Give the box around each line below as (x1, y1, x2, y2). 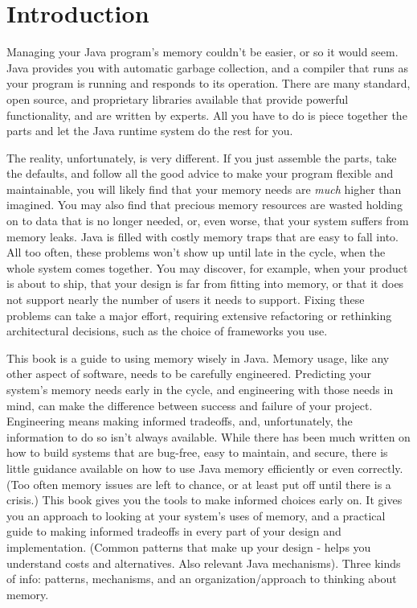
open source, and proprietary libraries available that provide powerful (6, 90, 349, 107)
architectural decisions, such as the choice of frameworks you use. (6, 322, 328, 339)
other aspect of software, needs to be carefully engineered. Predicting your (6, 365, 372, 382)
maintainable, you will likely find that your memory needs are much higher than (6, 180, 402, 197)
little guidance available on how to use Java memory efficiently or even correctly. (6, 459, 403, 476)
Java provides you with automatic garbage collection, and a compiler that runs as (6, 59, 408, 76)
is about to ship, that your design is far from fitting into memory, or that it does (6, 275, 404, 292)
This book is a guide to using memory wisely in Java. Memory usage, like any (6, 349, 390, 366)
